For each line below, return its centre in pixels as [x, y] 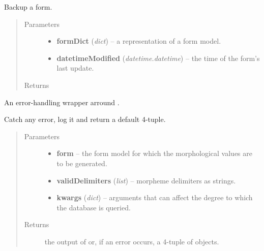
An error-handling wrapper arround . [62, 102]
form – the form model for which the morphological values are [154, 153]
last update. [75, 68]
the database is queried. [94, 207]
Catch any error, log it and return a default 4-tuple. [85, 119]
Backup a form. [28, 7]
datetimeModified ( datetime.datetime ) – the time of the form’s [158, 58]
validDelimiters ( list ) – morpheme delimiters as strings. [146, 180]
